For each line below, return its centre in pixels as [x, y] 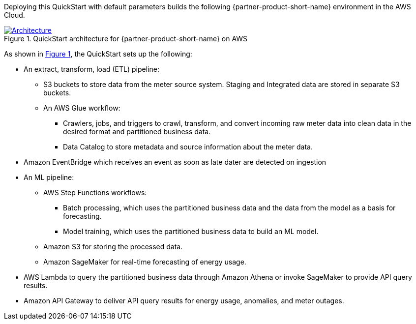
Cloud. [15, 15]
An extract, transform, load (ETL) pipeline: [91, 69]
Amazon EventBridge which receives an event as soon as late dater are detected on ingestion [175, 162]
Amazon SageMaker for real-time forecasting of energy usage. [145, 262]
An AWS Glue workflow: [82, 108]
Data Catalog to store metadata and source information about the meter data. [188, 147]
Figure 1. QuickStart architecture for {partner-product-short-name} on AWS [126, 39]
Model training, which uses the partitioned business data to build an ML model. [191, 231]
